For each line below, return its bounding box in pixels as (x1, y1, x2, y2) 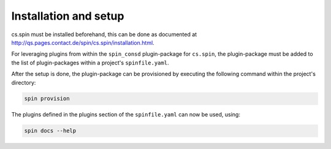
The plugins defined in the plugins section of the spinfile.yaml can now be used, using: (11, 111, 240, 118)
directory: (11, 78, 36, 86)
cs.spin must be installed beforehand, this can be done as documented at (11, 31, 197, 38)
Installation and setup (11, 9, 124, 23)
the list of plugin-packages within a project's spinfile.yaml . (11, 59, 169, 66)
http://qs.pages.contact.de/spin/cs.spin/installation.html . (11, 39, 154, 46)
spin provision (24, 95, 70, 102)
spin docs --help (24, 128, 77, 134)
